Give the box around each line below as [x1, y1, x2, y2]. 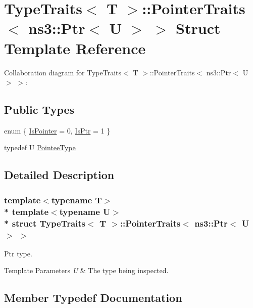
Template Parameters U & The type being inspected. [4, 265, 169, 276]
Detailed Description [4, 167, 115, 183]
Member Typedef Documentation [4, 290, 182, 305]
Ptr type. [4, 248, 32, 258]
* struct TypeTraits [4, 216, 86, 229]
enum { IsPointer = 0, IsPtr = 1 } [4, 125, 111, 136]
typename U [59, 205, 111, 217]
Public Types [4, 102, 75, 117]
